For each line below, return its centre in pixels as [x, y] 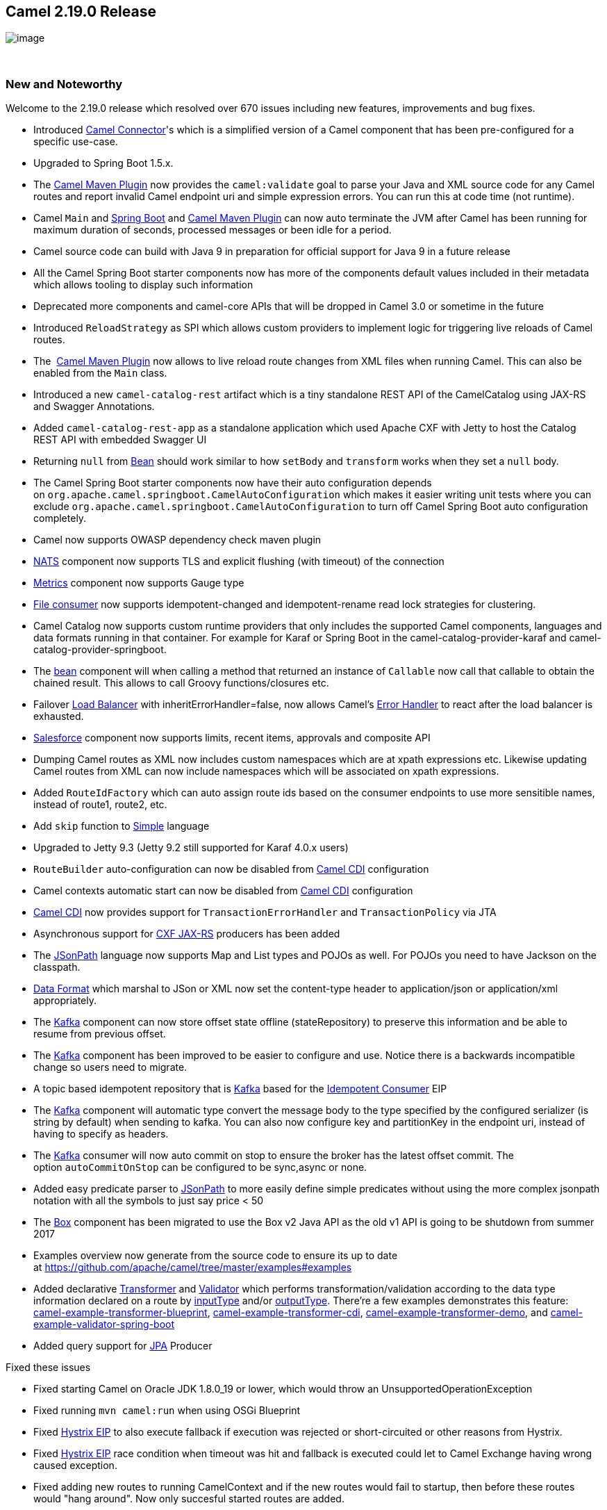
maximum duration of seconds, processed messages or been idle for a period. [213, 230]
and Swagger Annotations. [94, 407]
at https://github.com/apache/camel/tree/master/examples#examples [193, 1267]
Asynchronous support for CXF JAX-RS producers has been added [187, 934]
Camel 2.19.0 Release [81, 11]
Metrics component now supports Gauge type [139, 583]
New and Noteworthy [64, 84]
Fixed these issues [48, 1368]
